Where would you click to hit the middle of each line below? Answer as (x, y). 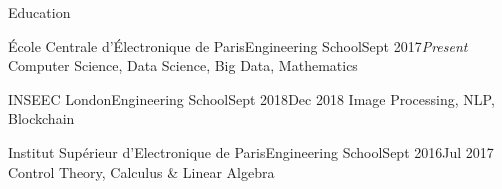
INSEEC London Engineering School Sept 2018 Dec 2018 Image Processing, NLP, (251, 98)
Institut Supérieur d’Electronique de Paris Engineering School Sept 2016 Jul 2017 (251, 151)
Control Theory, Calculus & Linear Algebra (141, 171)
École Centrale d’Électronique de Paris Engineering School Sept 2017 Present (238, 45)
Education (39, 12)
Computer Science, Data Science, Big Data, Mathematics (183, 65)
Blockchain (41, 118)
